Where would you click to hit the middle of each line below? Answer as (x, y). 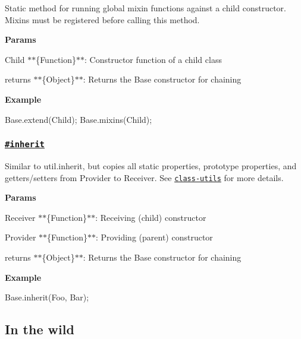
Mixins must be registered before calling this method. (102, 19)
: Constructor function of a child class (153, 59)
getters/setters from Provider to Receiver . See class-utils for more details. (144, 177)
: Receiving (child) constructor (151, 217)
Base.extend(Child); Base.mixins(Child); (79, 119)
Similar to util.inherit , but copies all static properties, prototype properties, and (151, 165)
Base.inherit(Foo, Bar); (47, 297)
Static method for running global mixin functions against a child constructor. (145, 8)
